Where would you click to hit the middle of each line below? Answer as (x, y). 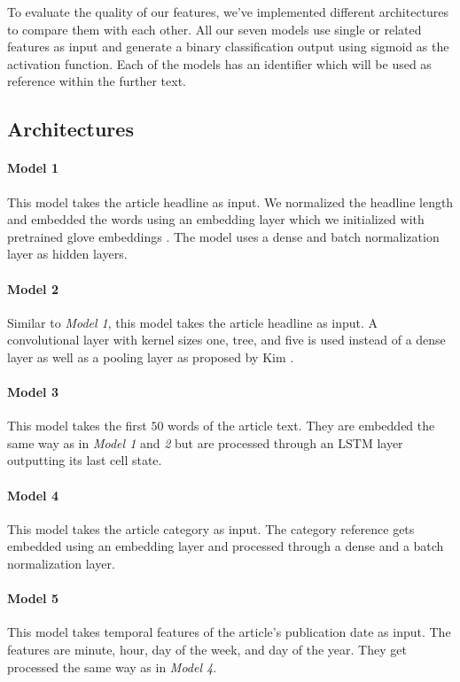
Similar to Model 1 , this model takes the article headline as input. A (193, 322)
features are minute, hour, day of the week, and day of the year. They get (207, 650)
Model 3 (33, 392)
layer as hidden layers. (67, 254)
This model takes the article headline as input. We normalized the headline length (230, 201)
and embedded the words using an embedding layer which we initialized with (216, 219)
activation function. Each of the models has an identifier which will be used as (219, 63)
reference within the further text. (97, 81)
